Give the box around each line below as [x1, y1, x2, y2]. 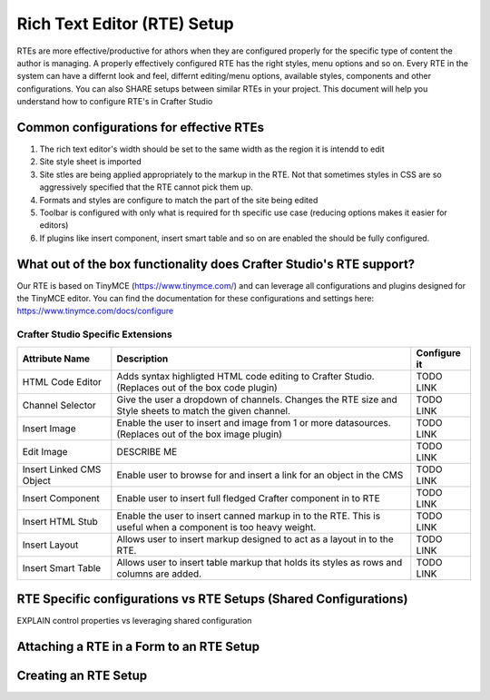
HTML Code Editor [22, 375, 102, 388]
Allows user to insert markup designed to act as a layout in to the [116, 532, 394, 545]
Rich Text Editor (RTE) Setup [16, 14, 235, 34]
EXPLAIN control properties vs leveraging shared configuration [16, 616, 252, 626]
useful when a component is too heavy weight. [116, 520, 317, 533]
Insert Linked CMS [22, 463, 102, 476]
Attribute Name [22, 352, 91, 365]
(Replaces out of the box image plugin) [116, 428, 283, 440]
